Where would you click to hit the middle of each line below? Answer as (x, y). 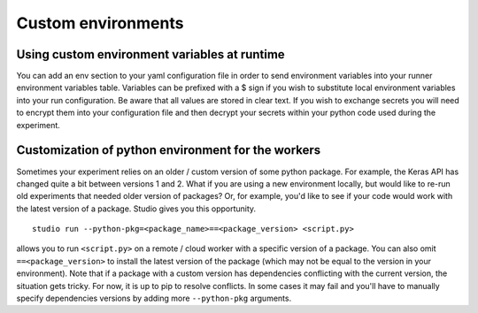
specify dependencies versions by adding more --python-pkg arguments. (154, 298)
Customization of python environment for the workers (169, 150)
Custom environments (100, 23)
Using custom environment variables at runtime (150, 54)
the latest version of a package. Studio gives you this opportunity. (136, 209)
